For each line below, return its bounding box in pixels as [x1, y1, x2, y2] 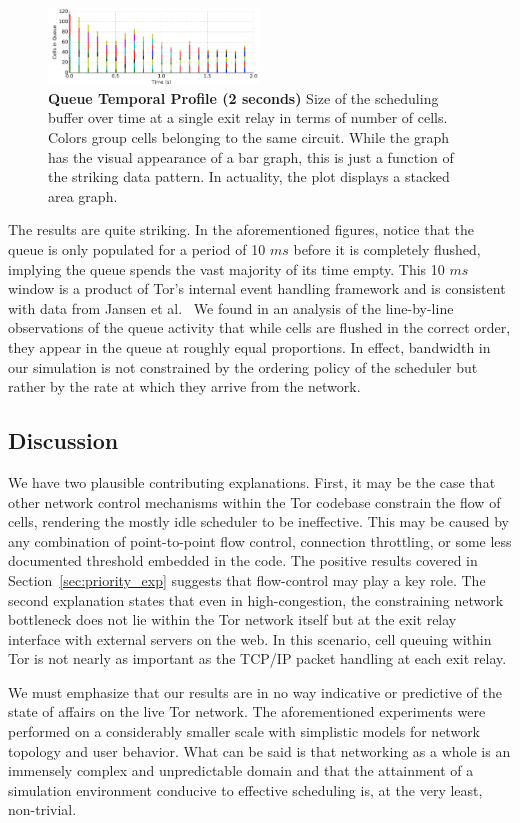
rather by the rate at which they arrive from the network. [8, 376, 361, 397]
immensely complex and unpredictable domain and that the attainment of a [8, 760, 474, 781]
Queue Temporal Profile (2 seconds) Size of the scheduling [48, 87, 439, 108]
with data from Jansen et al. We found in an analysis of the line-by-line [8, 297, 454, 318]
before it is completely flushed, [293, 239, 481, 259]
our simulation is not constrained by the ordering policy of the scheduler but [8, 356, 478, 377]
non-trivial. [8, 799, 77, 820]
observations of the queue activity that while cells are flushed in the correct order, [8, 317, 511, 338]
